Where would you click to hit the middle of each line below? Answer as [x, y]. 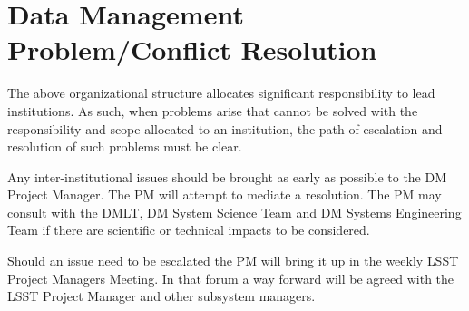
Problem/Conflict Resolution [192, 49]
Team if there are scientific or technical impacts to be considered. [189, 230]
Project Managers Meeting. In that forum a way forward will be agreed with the [231, 278]
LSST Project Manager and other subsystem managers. [161, 296]
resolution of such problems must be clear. [125, 146]
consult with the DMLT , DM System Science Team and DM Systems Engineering [234, 212]
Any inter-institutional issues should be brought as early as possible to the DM [227, 176]
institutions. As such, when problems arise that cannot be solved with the [213, 110]
